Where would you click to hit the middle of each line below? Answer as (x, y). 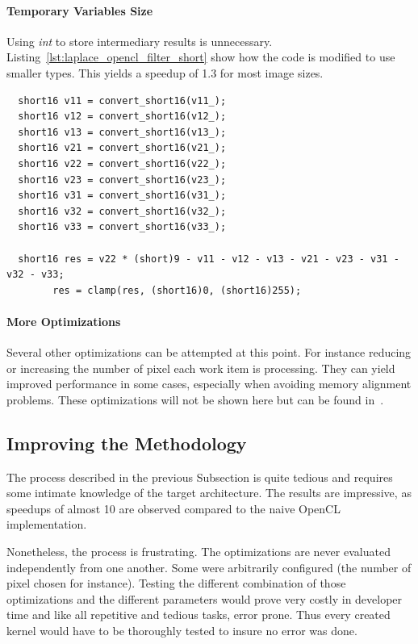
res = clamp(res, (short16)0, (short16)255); (177, 290)
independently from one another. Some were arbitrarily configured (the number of (209, 567)
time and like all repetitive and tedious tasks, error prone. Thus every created (199, 615)
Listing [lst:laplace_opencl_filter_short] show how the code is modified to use (201, 57)
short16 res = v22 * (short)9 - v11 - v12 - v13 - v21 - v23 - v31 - (209, 259)
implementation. (47, 524)
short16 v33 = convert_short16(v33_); (122, 227)
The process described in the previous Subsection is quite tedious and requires (200, 477)
